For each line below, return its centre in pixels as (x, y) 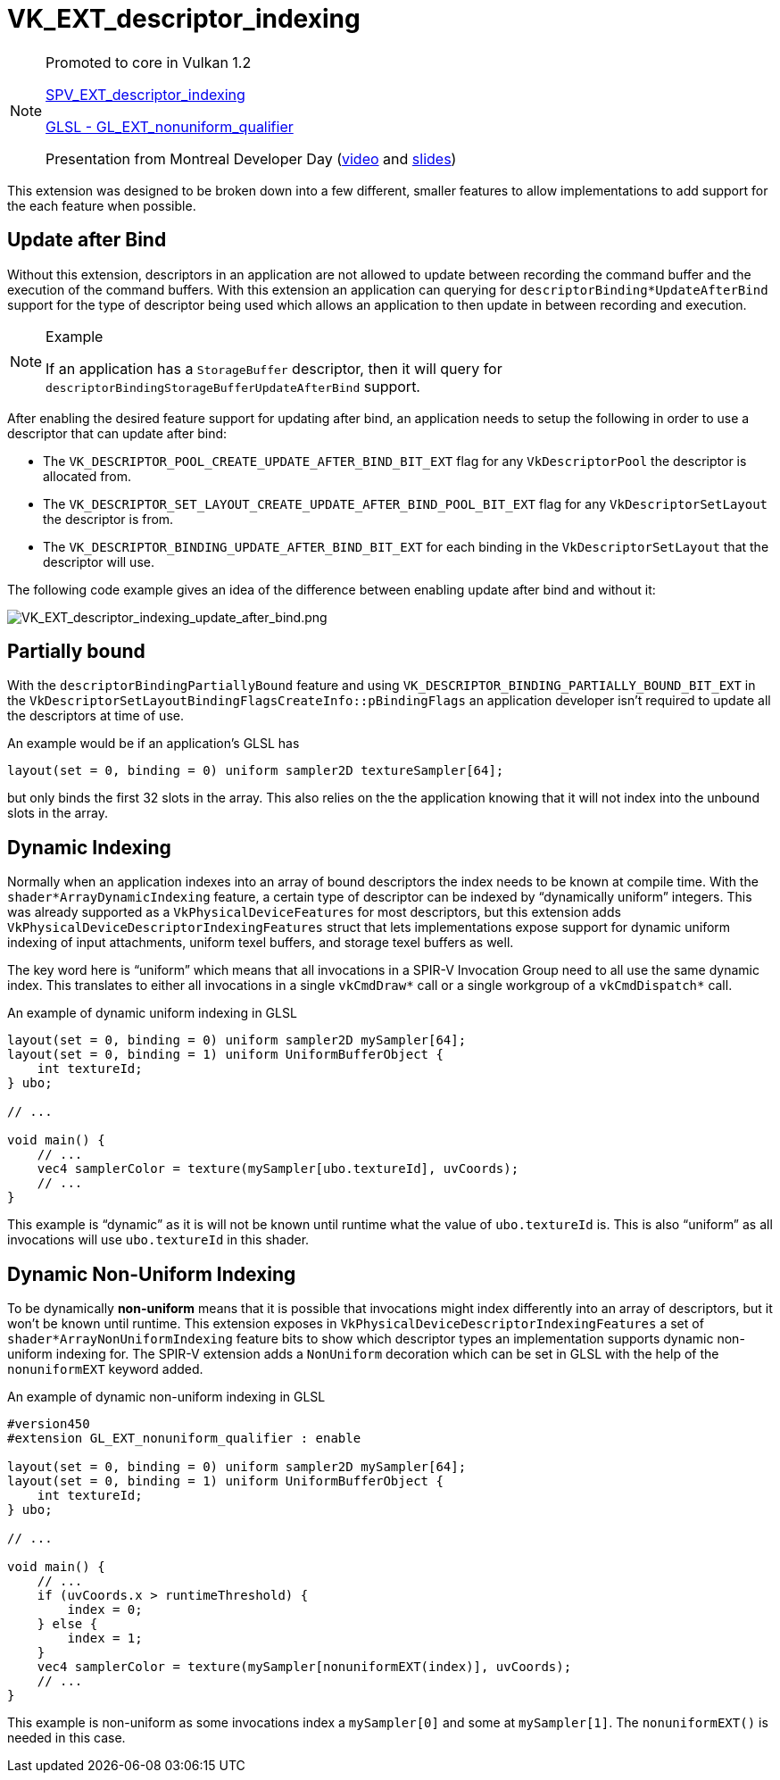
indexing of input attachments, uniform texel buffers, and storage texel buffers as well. (261, 943)
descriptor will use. (99, 561)
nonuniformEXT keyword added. (105, 1369)
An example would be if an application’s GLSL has (154, 744)
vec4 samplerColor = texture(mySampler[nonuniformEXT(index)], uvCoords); (304, 1667)
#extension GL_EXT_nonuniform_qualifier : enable (184, 1439)
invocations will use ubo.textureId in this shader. (158, 1240)
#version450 (49, 1424)
